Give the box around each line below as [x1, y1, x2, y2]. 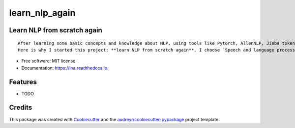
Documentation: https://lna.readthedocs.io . [21, 65, 109, 71]
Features [9, 77, 37, 86]
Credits [9, 103, 32, 112]
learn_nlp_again [9, 7, 76, 18]
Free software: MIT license [21, 58, 76, 64]
